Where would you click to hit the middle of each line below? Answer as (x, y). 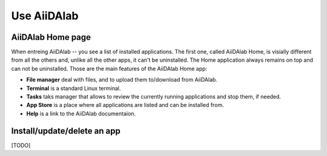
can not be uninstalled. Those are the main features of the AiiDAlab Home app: (109, 68)
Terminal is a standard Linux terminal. (74, 88)
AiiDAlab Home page (51, 37)
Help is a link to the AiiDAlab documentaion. (81, 113)
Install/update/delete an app (66, 131)
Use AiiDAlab (45, 16)
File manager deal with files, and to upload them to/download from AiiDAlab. (122, 80)
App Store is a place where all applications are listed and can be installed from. (125, 105)
